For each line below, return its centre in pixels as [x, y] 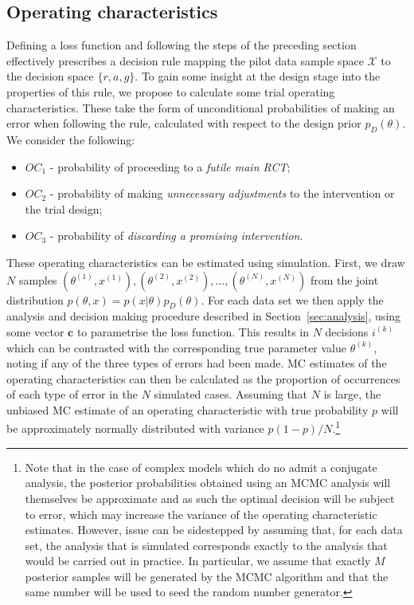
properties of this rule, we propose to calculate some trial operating [171, 91]
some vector [35, 331]
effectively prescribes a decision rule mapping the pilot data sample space [185, 60]
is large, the [352, 394]
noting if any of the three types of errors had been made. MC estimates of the [197, 363]
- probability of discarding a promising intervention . [176, 236]
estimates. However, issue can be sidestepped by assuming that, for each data [214, 530]
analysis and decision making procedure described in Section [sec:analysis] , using [204, 316]
